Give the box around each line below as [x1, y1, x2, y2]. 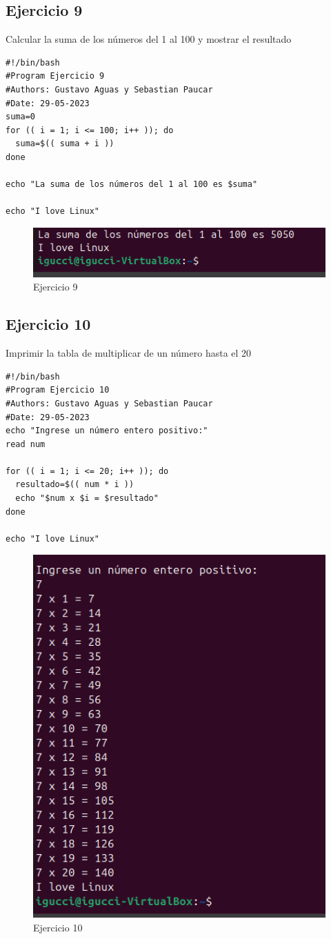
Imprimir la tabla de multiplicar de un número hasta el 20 [6, 346, 252, 360]
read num [6, 439, 46, 449]
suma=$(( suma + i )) [15, 139, 114, 149]
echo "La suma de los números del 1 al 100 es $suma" [6, 179, 258, 190]
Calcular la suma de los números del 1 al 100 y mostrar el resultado [6, 32, 292, 46]
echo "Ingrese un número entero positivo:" [6, 426, 208, 436]
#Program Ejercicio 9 [6, 71, 105, 81]
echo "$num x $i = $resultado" [15, 493, 159, 504]
